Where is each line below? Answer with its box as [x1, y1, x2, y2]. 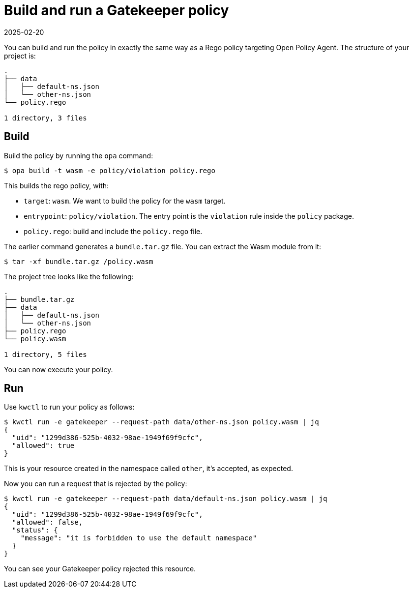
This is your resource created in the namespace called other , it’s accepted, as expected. [4, 464, 293, 473]
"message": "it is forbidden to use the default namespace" [20, 534, 257, 542]
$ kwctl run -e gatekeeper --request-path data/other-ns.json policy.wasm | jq [4, 418, 319, 426]
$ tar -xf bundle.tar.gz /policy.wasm [4, 257, 153, 266]
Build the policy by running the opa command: [4, 151, 153, 160]
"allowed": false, [12, 518, 83, 527]
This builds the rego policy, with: [4, 181, 109, 190]
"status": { [12, 526, 58, 534]
